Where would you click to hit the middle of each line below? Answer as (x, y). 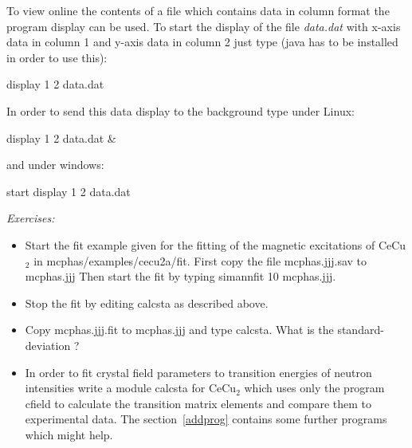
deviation (48, 345)
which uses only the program (314, 388)
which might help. (69, 434)
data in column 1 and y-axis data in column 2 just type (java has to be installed (202, 42)
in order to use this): (57, 57)
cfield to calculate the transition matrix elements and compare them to (198, 403)
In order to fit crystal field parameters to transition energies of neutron (198, 372)
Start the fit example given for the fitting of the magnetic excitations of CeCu (216, 244)
